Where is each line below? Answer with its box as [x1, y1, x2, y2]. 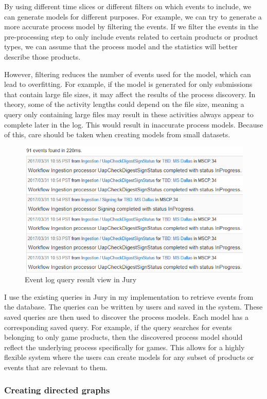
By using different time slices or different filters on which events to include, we [4, 1, 252, 11]
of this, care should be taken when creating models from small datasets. [4, 129, 230, 140]
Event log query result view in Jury [25, 274, 137, 285]
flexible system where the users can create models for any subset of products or [4, 352, 254, 362]
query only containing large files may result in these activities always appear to [4, 108, 254, 119]
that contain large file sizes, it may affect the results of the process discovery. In [4, 88, 256, 99]
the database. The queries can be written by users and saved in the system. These [4, 301, 263, 312]
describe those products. [4, 51, 81, 62]
